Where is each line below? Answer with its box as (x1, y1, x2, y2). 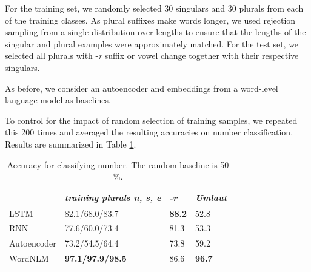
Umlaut (195, 191, 227, 203)
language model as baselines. (5, 93, 111, 106)
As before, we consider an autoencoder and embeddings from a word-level (5, 81, 278, 94)
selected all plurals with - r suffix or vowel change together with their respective (5, 49, 299, 62)
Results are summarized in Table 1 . (5, 137, 136, 150)
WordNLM (9, 252, 49, 265)
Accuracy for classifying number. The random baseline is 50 (7, 158, 229, 171)
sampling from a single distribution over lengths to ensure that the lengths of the (5, 25, 306, 38)
